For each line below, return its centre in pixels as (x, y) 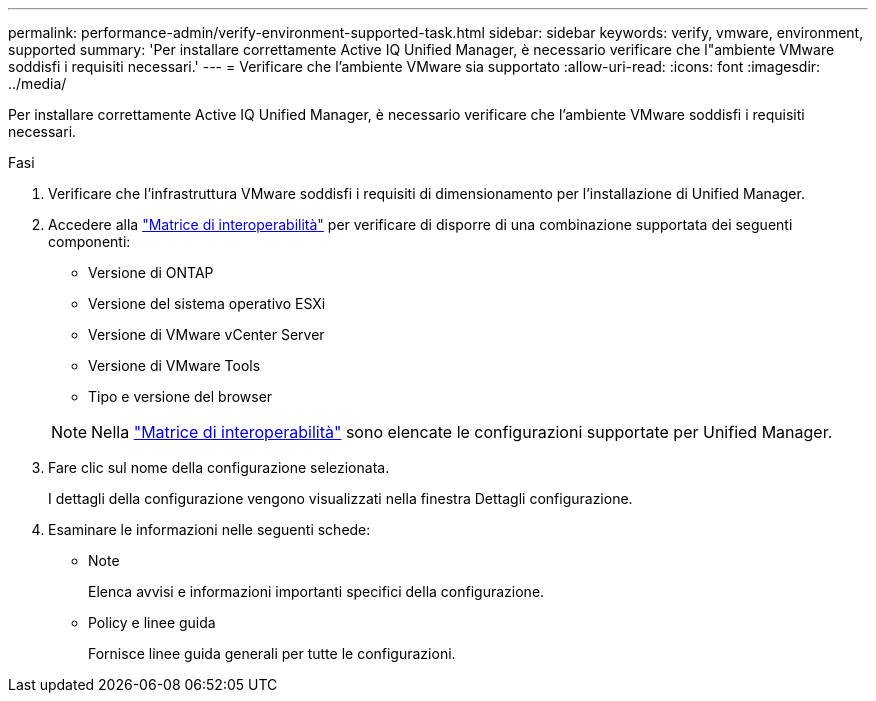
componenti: (89, 241)
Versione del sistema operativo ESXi (207, 303)
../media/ (37, 83)
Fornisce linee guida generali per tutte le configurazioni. (272, 653)
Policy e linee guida (152, 622)
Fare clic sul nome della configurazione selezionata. (219, 467)
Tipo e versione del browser (180, 396)
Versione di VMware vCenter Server (206, 334)
